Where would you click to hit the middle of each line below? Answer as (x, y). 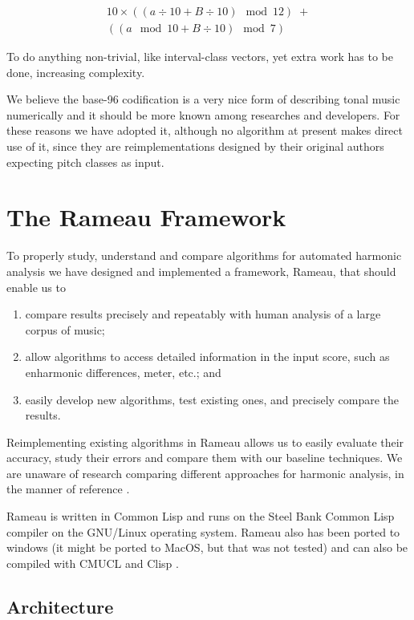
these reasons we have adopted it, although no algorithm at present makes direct (205, 130)
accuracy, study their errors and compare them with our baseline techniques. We (205, 458)
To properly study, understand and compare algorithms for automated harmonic (204, 255)
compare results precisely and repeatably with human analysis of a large (203, 314)
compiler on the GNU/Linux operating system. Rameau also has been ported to (203, 531)
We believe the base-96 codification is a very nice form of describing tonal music (203, 99)
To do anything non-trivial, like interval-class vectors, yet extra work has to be (200, 57)
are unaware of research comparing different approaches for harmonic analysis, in (205, 473)
